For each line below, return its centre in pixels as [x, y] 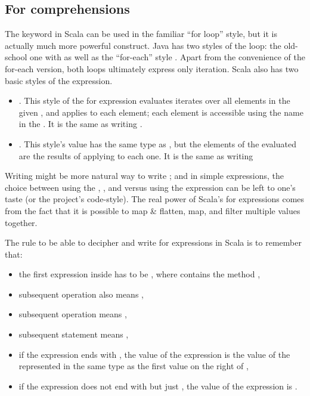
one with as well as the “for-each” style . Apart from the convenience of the [168, 57]
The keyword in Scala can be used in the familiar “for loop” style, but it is [141, 34]
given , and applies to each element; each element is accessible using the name [161, 112]
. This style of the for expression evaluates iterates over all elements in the [154, 100]
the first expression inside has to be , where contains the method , [139, 274]
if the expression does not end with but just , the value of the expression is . [158, 386]
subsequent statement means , [74, 334]
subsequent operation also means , [81, 294]
